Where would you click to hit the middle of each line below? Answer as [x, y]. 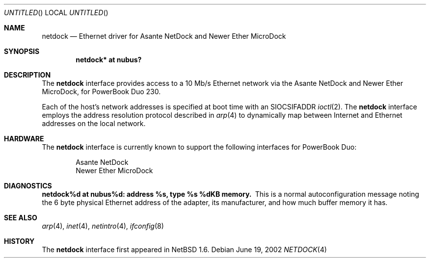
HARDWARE [24, 139]
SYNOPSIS [22, 51]
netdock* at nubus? [109, 60]
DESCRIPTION [27, 75]
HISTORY [19, 241]
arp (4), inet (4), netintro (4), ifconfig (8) [103, 226]
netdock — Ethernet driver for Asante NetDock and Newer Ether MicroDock [164, 36]
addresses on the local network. [94, 123]
